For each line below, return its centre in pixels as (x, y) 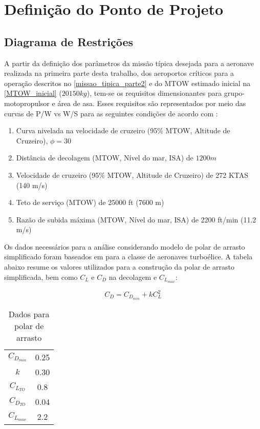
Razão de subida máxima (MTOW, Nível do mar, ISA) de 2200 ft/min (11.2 (136, 219)
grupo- (234, 93)
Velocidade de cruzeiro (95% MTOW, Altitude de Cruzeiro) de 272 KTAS (132, 175)
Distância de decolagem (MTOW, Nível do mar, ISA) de (105, 158)
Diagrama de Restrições (69, 41)
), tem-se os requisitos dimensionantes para (154, 93)
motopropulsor (27, 103)
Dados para (29, 314)
